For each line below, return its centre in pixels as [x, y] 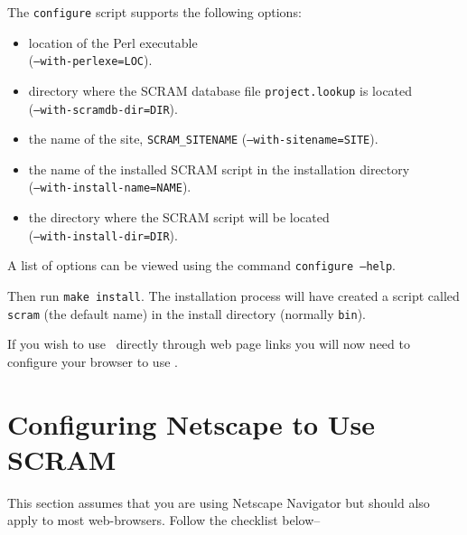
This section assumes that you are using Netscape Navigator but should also [219, 502]
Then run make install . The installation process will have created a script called [233, 296]
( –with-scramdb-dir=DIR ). [103, 108]
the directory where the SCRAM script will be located [179, 217]
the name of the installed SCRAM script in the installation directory [219, 169]
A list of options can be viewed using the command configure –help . [202, 265]
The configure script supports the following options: [154, 12]
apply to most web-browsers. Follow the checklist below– [164, 520]
